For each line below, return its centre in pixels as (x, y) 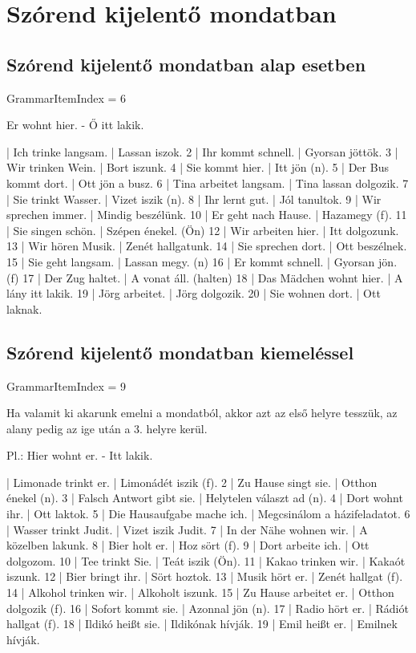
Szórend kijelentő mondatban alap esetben (186, 64)
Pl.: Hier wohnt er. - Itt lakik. (80, 455)
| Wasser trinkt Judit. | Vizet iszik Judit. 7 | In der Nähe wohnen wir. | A (187, 529)
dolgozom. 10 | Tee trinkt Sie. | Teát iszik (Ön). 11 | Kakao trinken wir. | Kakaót (206, 560)
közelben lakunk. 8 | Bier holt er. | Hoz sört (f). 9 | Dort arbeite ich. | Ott (188, 545)
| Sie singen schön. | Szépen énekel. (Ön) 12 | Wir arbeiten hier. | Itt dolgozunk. (203, 230)
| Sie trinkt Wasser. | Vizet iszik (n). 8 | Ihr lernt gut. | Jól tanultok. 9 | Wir (194, 199)
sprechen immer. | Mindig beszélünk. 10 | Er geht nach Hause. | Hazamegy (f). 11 (207, 215)
